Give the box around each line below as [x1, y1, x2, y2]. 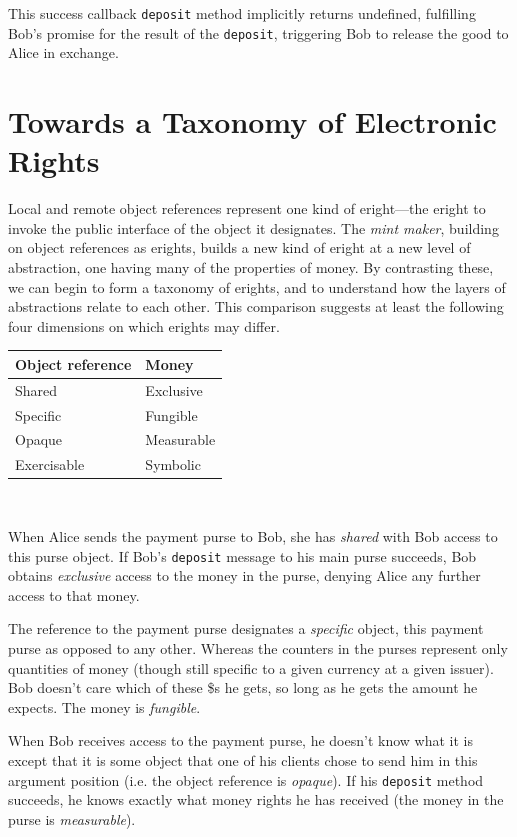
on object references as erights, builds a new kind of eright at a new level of [8, 237, 471, 258]
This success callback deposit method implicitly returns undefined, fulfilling [8, 3, 476, 23]
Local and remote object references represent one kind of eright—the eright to [8, 198, 486, 219]
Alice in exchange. [8, 42, 119, 63]
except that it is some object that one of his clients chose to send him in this [8, 749, 478, 770]
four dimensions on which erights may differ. [8, 315, 280, 336]
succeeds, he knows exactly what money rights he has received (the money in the [8, 789, 504, 810]
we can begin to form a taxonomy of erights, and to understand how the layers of [8, 276, 506, 297]
